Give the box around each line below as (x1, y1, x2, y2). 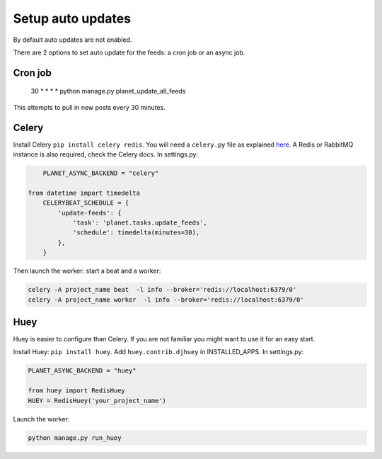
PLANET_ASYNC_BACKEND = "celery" (42, 169, 159, 177)
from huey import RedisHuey (28, 387, 125, 395)
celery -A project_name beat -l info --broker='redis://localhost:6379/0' (28, 285, 297, 294)
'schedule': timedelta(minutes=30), (72, 229, 200, 237)
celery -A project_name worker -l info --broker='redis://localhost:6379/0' (28, 295, 304, 304)
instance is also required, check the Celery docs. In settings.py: (13, 150, 198, 159)
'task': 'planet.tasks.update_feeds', (72, 218, 208, 227)
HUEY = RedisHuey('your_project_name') (28, 397, 166, 404)
